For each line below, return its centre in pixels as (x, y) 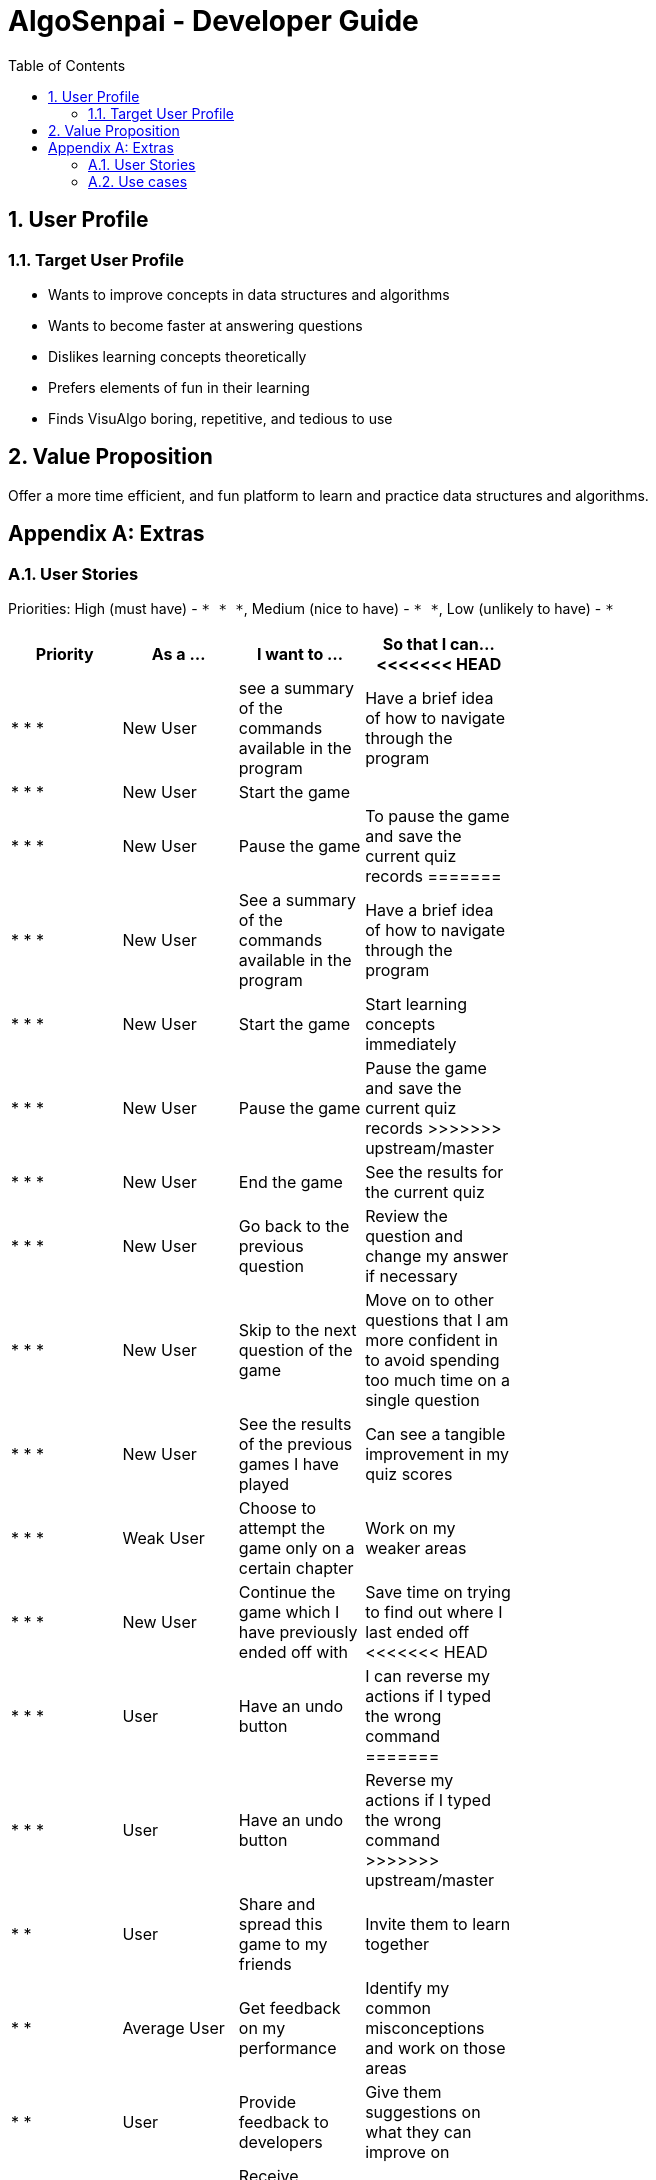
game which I (289, 1612)
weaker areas (416, 1548)
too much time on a (437, 1380)
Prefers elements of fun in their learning (179, 387)
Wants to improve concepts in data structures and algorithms (249, 294)
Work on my (410, 1528)
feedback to (283, 2122)
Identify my (407, 1988)
